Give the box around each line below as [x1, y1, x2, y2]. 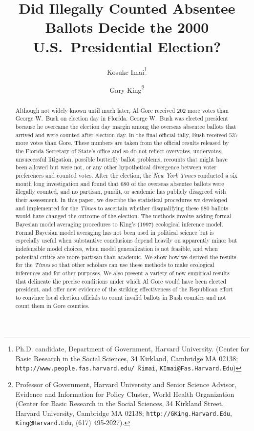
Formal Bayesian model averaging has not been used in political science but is [15, 228, 214, 236]
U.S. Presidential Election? [33, 36, 221, 56]
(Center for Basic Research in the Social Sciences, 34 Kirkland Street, [15, 398, 224, 409]
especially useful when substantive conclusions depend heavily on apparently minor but [15, 236, 237, 245]
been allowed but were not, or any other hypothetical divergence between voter [15, 163, 216, 171]
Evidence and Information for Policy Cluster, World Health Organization [15, 389, 234, 399]
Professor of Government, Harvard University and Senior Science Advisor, [15, 379, 236, 390]
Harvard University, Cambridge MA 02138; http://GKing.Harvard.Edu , [15, 408, 232, 418]
